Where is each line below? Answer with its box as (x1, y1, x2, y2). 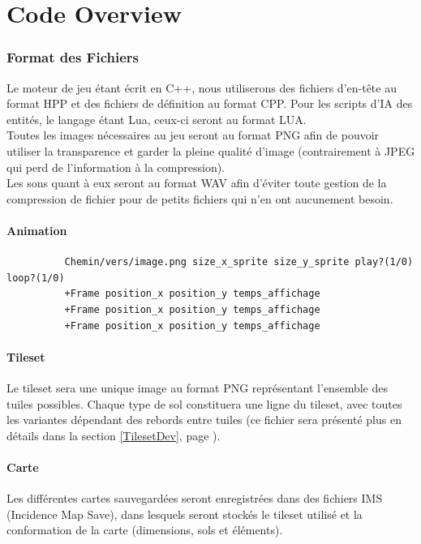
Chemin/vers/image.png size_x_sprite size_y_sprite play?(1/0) (64, 256, 414, 268)
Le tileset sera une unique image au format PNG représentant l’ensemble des (6, 379, 388, 396)
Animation (6, 221, 67, 238)
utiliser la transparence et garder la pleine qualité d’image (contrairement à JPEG (6, 142, 415, 159)
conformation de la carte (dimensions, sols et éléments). (6, 521, 283, 538)
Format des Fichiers (6, 47, 139, 67)
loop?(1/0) (6, 272, 65, 284)
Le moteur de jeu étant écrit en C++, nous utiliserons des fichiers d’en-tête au (6, 79, 397, 96)
